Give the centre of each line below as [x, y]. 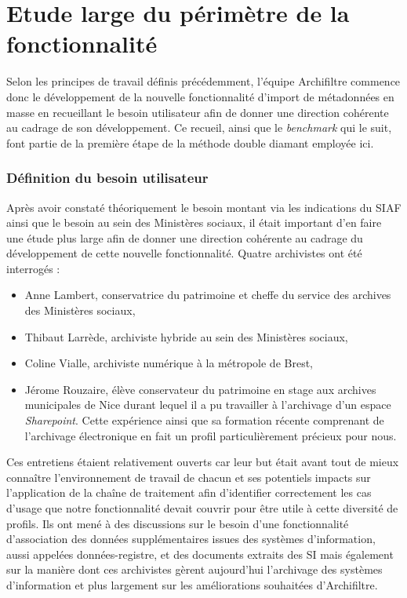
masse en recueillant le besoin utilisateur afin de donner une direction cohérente [198, 112]
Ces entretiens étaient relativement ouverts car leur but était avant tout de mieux [203, 462]
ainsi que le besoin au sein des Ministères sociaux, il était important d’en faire [194, 222]
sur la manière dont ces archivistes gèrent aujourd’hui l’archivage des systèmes [194, 569]
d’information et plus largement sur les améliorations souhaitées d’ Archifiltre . [192, 584]
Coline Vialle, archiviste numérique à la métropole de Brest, [169, 363]
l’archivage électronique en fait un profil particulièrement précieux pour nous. [211, 435]
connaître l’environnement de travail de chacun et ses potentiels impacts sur [189, 477]
